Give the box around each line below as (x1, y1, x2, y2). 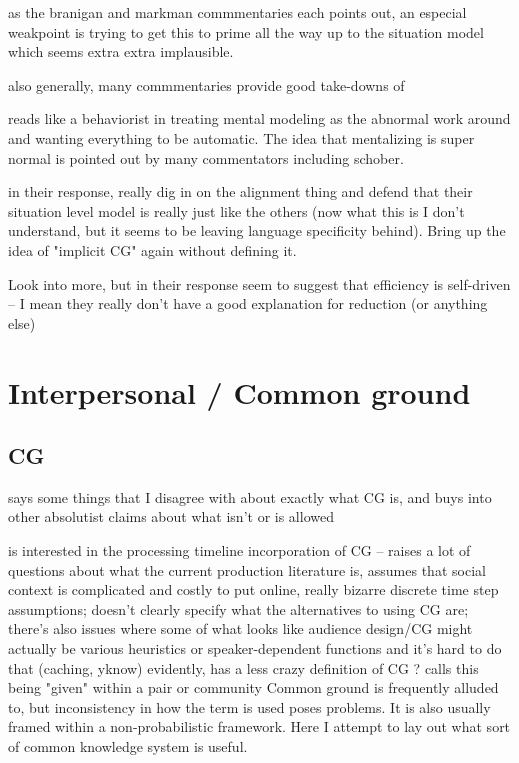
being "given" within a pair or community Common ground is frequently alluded (8, 677, 499, 698)
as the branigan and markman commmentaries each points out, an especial (8, 2, 467, 22)
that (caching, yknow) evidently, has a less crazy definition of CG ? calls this (8, 657, 479, 678)
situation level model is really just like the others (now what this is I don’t (8, 200, 465, 221)
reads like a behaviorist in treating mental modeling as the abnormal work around (8, 108, 511, 129)
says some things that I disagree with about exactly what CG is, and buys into (8, 486, 492, 507)
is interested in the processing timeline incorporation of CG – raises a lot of (8, 540, 471, 561)
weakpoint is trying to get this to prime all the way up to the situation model (8, 21, 484, 42)
